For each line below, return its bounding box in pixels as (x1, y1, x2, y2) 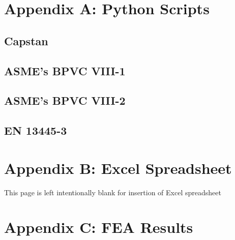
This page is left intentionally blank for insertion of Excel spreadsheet (4, 187, 221, 197)
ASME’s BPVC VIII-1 (4, 63, 126, 78)
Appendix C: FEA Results (4, 217, 193, 237)
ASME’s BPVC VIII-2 (4, 93, 126, 108)
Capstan (4, 33, 48, 48)
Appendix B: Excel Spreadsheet (4, 157, 232, 178)
